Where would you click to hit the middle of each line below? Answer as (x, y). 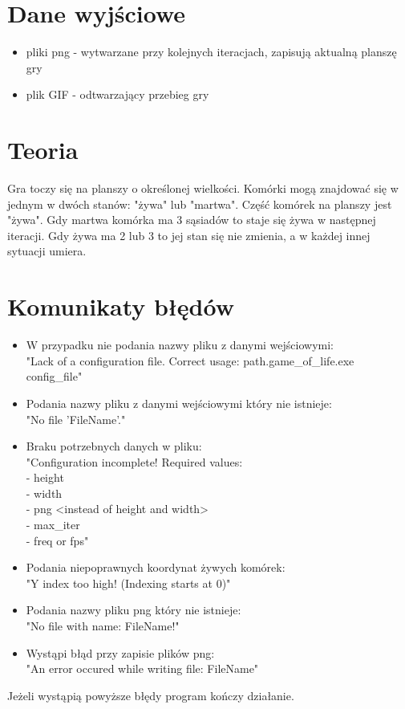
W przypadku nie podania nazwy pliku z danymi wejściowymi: (180, 345)
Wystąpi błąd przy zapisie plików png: (120, 652)
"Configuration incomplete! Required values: (134, 461)
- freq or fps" (57, 540)
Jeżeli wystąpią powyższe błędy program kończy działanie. (151, 695)
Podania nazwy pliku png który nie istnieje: (134, 610)
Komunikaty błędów (121, 306)
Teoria (43, 150)
